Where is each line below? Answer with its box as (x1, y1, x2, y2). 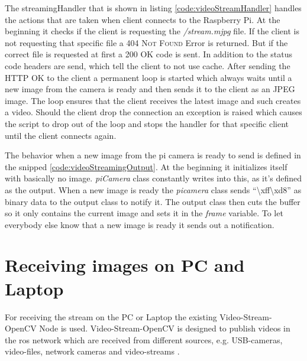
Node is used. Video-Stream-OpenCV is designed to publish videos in (39, 322, 290, 334)
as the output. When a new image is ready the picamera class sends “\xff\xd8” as (5, 183, 302, 196)
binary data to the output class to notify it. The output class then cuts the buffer (5, 195, 300, 207)
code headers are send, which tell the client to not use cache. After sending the (5, 59, 290, 71)
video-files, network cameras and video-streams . (5, 345, 180, 357)
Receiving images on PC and (5, 253, 245, 277)
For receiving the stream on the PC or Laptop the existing (5, 310, 217, 323)
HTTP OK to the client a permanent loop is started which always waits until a (5, 71, 292, 83)
